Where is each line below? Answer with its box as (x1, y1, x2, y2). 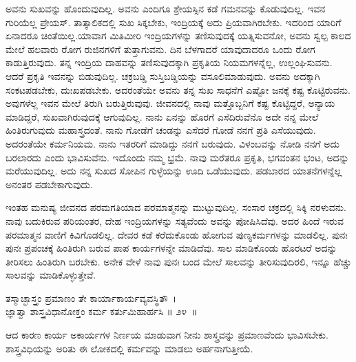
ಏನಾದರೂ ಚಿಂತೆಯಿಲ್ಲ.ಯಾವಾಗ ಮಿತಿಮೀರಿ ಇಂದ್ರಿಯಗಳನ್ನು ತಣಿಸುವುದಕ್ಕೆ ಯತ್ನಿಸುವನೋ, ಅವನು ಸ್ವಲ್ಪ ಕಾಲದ (6, 28, 351, 43)
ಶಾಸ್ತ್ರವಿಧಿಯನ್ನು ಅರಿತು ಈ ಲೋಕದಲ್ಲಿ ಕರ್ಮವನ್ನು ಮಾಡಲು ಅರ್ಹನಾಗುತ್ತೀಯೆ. (6, 341, 253, 355)
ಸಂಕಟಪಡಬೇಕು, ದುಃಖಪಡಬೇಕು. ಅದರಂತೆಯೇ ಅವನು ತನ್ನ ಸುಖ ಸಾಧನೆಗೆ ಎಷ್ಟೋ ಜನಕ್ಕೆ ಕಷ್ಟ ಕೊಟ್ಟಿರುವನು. (6, 82, 350, 97)
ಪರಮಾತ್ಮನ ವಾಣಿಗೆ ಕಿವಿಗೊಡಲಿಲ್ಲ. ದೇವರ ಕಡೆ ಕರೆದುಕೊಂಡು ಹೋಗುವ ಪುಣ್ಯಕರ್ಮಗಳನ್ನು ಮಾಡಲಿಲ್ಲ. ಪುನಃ (6, 227, 348, 241)
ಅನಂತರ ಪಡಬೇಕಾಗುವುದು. (6, 177, 93, 191)
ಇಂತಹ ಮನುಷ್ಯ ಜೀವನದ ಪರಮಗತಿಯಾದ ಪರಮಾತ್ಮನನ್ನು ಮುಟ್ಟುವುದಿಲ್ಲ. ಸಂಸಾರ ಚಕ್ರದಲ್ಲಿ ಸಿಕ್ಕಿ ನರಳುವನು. (6, 200, 346, 214)
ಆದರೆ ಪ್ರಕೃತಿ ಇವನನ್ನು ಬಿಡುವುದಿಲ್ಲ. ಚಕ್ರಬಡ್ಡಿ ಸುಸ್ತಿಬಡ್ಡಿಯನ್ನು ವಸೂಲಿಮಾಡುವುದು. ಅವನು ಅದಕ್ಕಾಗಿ (6, 68, 320, 83)
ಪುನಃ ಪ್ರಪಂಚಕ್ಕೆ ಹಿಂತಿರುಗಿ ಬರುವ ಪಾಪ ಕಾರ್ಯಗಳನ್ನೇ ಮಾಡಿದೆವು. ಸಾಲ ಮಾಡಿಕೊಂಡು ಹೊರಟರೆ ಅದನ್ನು (6, 241, 337, 255)
